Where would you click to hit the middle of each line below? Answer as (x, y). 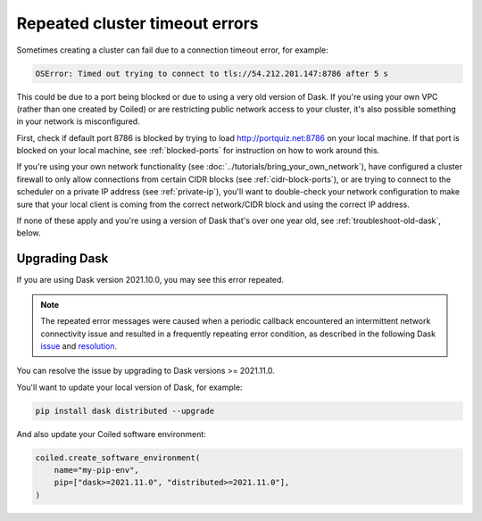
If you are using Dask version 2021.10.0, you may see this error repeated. (150, 280)
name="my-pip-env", (97, 470)
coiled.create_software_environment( (118, 458)
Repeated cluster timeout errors (137, 23)
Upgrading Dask (62, 259)
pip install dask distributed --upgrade (125, 411)
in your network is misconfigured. (78, 121)
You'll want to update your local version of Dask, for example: (129, 387)
